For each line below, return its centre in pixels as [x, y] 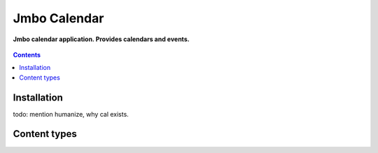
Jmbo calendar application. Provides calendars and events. [101, 39]
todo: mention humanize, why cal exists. [71, 114]
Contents [27, 54]
